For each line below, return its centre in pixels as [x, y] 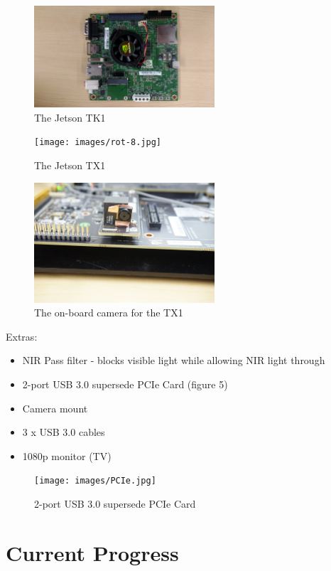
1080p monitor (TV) [67, 455]
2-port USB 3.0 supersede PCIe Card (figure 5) [125, 384]
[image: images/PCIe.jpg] [95, 481]
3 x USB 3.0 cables [64, 432]
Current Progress [92, 552]
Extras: [22, 336]
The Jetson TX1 [70, 165]
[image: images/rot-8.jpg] [98, 143]
